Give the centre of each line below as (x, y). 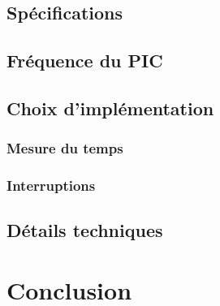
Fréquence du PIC (85, 60)
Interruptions (51, 185)
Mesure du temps (65, 148)
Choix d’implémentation (110, 108)
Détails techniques (85, 230)
